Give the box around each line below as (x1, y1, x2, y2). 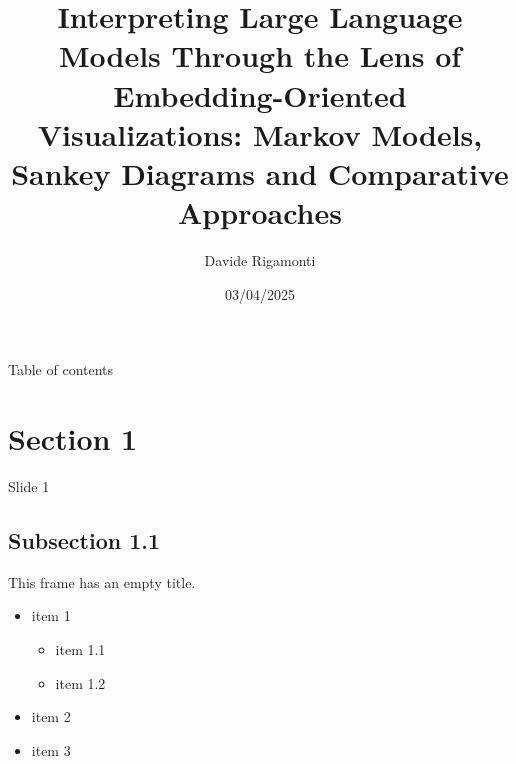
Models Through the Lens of (58, 35, 462, 76)
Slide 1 (8, 475, 50, 496)
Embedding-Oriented (113, 74, 407, 115)
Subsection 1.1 (8, 524, 161, 555)
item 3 (31, 739, 71, 760)
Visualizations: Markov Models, (37, 113, 483, 154)
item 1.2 (55, 672, 106, 693)
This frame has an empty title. (8, 571, 196, 592)
